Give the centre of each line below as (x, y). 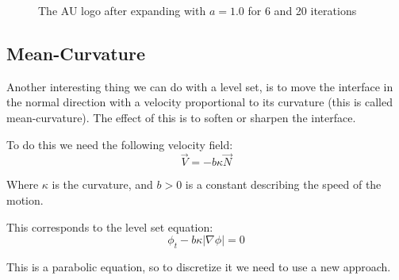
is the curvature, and (102, 184)
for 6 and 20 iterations (302, 10)
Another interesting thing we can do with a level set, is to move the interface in (200, 86)
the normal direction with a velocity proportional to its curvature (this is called (199, 102)
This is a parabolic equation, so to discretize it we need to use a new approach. (199, 266)
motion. (25, 199)
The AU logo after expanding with (122, 10)
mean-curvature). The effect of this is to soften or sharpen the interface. (181, 117)
